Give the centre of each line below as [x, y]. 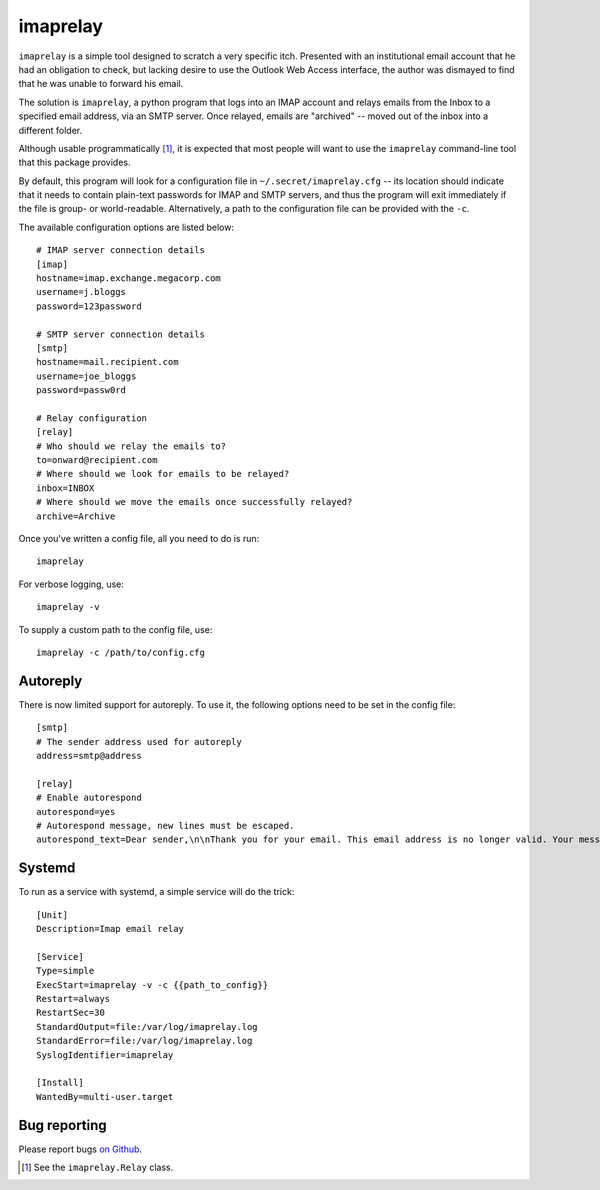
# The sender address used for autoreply [139, 741]
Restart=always [73, 999]
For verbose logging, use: [71, 584]
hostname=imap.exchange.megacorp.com [129, 278]
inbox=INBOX [65, 488]
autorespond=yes [76, 811]
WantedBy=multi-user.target [105, 1096]
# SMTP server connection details [120, 334]
